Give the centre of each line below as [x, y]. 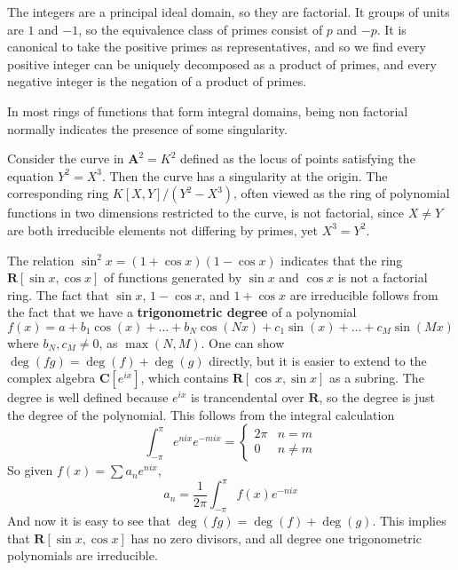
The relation [41, 260]
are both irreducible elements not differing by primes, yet [162, 230]
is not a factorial [383, 277]
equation [31, 175]
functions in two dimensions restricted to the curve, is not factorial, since [206, 213]
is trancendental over [248, 397]
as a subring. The [377, 378]
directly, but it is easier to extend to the [318, 360]
